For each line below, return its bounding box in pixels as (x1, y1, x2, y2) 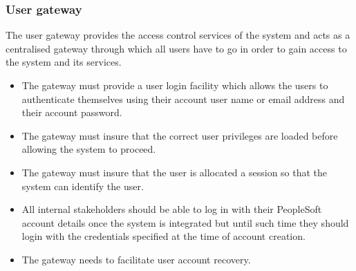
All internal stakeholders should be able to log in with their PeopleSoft (21, 202, 322, 216)
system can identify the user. (21, 178, 144, 193)
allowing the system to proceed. (21, 142, 156, 156)
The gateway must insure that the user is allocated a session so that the (21, 165, 328, 179)
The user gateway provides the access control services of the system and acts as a (6, 28, 350, 42)
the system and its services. (6, 55, 122, 69)
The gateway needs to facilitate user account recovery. (21, 252, 251, 266)
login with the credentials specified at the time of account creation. (21, 229, 306, 243)
